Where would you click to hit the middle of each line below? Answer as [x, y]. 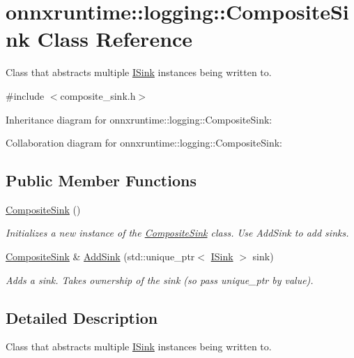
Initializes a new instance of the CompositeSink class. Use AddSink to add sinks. [177, 233]
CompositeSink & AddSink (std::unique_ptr [100, 256]
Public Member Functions [101, 180]
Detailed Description [82, 317]
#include [25, 95]
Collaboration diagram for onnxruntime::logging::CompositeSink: [144, 143]
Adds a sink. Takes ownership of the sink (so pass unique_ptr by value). [160, 279]
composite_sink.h [98, 95]
